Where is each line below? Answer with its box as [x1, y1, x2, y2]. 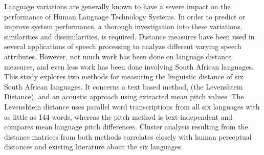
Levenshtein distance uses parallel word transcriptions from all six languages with [4, 101, 260, 112]
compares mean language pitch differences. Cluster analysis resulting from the [4, 121, 248, 132]
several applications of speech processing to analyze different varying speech [4, 41, 241, 52]
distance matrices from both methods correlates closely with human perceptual [4, 131, 252, 142]
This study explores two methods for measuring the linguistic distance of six [4, 71, 244, 82]
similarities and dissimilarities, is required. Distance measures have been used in [4, 31, 255, 41]
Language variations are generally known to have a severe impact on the [4, 1, 231, 11]
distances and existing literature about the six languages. [4, 141, 183, 152]
